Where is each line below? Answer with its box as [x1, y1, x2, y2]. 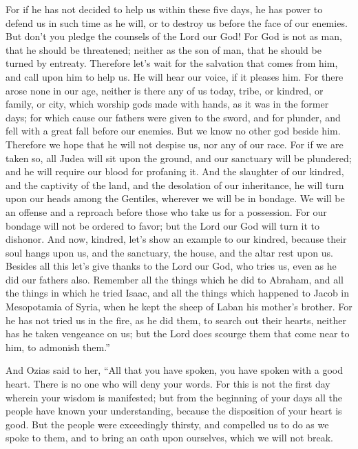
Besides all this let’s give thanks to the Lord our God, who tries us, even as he [6, 259, 337, 273]
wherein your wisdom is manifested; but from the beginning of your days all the [6, 390, 342, 404]
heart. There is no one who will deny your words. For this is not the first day [6, 377, 330, 391]
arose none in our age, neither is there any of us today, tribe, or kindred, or [6, 83, 324, 97]
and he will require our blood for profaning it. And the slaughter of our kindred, [6, 164, 344, 179]
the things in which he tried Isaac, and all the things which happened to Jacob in [6, 286, 350, 300]
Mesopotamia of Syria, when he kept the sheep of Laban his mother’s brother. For [6, 299, 352, 314]
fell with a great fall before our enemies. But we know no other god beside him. [6, 123, 341, 138]
